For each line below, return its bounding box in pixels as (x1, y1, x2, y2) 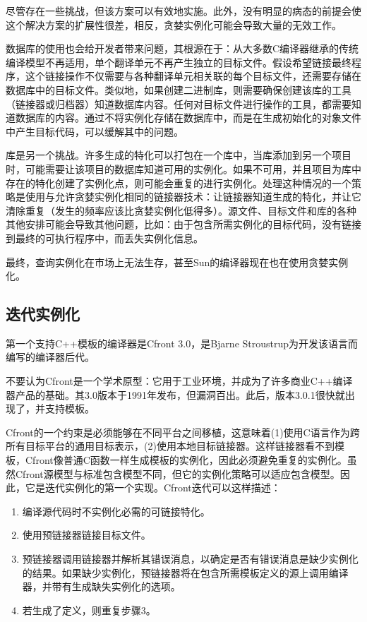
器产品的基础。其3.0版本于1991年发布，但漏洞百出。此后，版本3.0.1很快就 (6, 387, 345, 402)
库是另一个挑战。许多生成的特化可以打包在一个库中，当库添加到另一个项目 (6, 148, 351, 162)
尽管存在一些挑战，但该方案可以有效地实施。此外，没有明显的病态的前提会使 (6, 4, 361, 18)
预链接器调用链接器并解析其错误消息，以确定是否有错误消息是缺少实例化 (22, 551, 359, 566)
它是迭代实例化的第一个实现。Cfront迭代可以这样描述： (25, 480, 281, 495)
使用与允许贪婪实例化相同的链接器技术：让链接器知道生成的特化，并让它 (25, 189, 361, 204)
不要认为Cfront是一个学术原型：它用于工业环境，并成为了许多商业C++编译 (6, 373, 353, 388)
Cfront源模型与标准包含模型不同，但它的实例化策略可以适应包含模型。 (15, 466, 340, 481)
